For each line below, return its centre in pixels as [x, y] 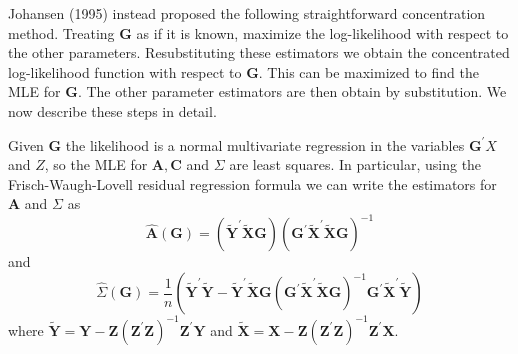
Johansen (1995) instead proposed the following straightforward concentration [247, 13]
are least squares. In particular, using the [355, 164]
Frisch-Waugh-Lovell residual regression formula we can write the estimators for [252, 183]
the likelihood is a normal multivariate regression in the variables [265, 144]
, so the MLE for [96, 164]
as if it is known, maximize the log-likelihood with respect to [322, 32]
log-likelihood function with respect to [125, 71]
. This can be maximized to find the [368, 71]
